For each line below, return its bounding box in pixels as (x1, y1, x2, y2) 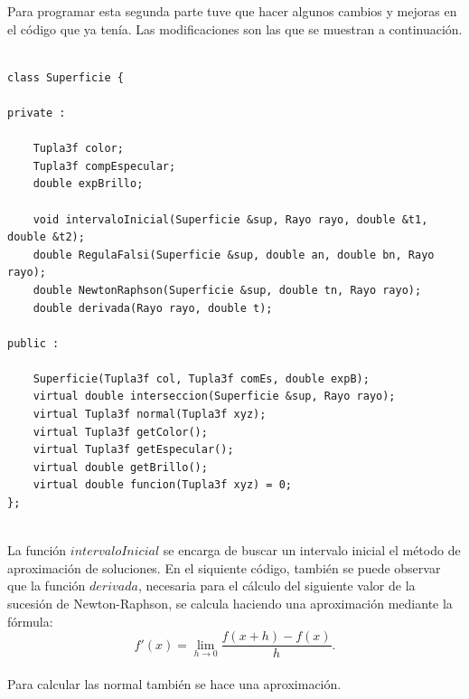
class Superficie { (7, 71, 124, 84)
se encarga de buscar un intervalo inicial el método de (163, 541, 461, 560)
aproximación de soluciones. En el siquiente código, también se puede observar (7, 558, 441, 577)
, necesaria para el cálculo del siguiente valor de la (137, 576, 416, 595)
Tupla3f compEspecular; (33, 159, 176, 173)
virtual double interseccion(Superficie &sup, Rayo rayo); (33, 390, 396, 403)
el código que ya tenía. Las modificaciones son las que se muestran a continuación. (7, 19, 463, 38)
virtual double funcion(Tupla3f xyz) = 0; (33, 478, 292, 492)
